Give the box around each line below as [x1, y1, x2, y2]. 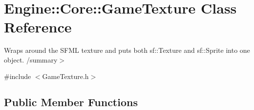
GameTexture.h [42, 71, 89, 81]
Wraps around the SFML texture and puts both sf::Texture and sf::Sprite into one [4, 45, 250, 55]
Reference [4, 17, 72, 37]
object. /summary [4, 54, 58, 64]
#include [4, 71, 31, 81]
